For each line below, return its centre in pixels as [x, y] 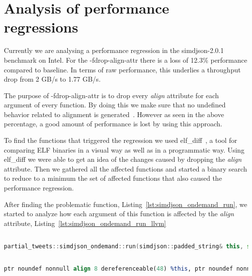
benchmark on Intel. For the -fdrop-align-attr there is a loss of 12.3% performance [126, 60]
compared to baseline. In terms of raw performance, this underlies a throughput [122, 69]
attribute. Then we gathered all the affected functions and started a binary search [126, 168]
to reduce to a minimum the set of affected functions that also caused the [113, 178]
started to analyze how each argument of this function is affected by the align [119, 214]
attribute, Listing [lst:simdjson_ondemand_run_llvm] [85, 223]
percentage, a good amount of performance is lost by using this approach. [113, 124]
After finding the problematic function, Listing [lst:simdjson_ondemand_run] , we [126, 204]
